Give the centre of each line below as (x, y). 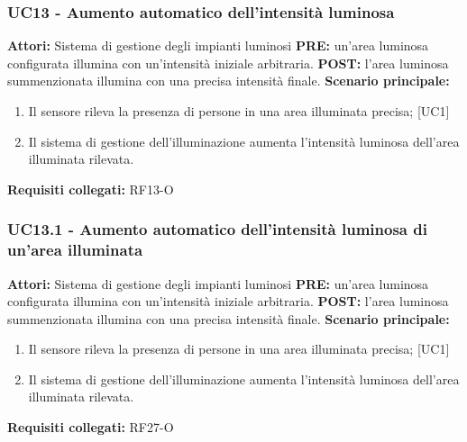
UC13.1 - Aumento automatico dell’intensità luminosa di (217, 229)
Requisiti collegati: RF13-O (91, 189)
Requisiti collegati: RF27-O (91, 427)
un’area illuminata (75, 250)
